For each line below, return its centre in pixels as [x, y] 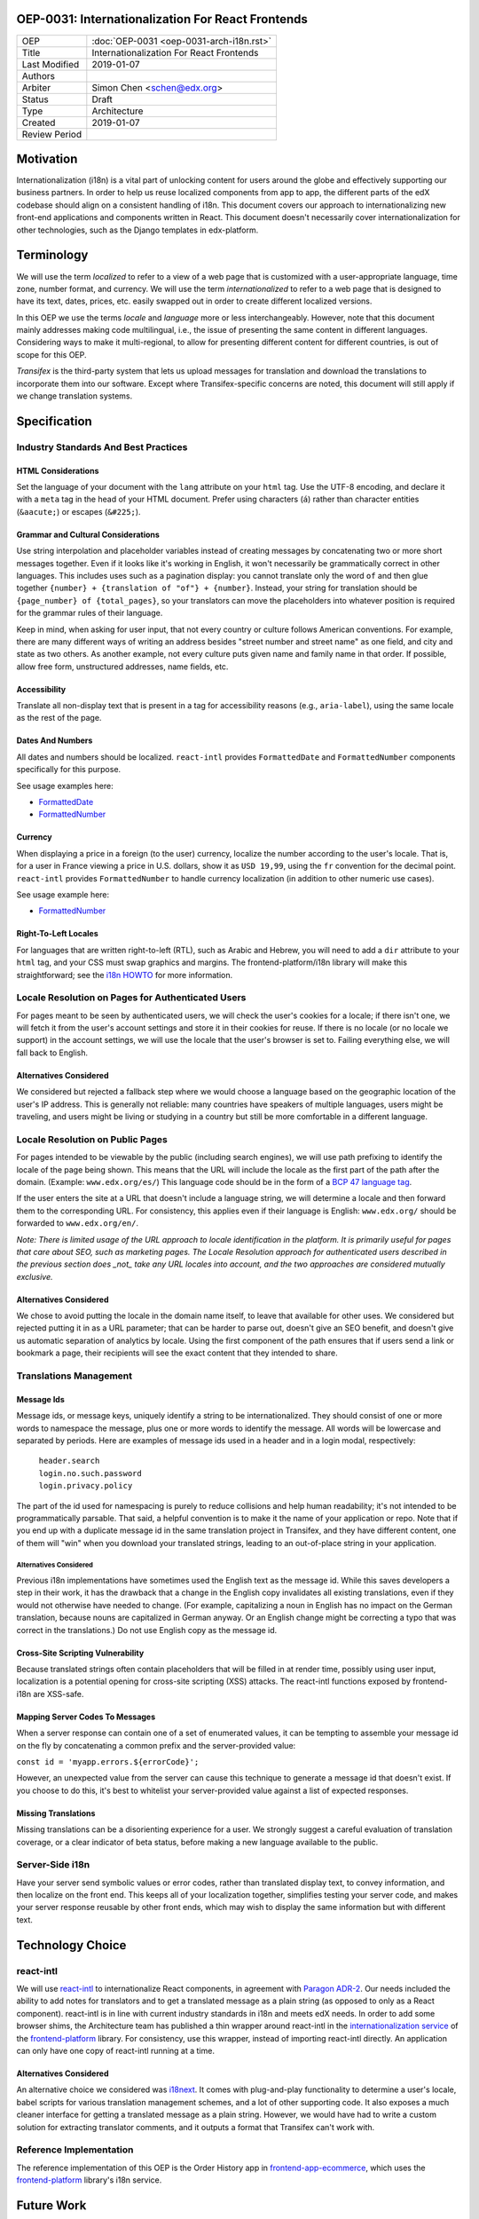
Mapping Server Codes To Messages [86, 1717]
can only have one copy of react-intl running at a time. [115, 2050]
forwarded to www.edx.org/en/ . [78, 1223]
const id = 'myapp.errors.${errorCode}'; [108, 1761]
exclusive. [35, 1276]
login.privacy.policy [86, 1486]
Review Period [52, 134]
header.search [69, 1461]
